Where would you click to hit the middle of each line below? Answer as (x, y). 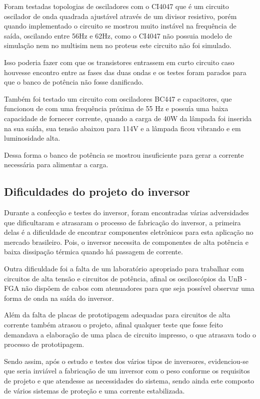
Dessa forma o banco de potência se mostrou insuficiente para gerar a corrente (124, 154)
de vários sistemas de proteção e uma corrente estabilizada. (94, 390)
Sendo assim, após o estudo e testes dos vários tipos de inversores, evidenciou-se (126, 361)
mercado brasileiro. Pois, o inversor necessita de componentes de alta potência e (126, 242)
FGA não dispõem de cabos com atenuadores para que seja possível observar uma (129, 288)
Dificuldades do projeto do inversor (97, 191)
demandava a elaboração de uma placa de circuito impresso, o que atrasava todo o (130, 334)
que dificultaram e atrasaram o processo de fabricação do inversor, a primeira (122, 222)
